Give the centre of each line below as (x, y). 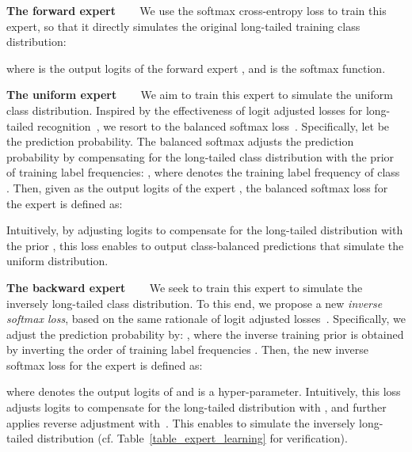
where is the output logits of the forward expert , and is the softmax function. (196, 68)
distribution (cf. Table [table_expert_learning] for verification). (192, 438)
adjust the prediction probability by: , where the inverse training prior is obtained (205, 334)
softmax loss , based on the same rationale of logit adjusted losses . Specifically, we (206, 319)
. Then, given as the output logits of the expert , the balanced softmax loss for (197, 187)
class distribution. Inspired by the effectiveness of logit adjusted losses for (185, 110)
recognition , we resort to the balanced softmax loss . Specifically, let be (213, 125)
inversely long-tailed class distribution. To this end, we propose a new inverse (195, 303)
